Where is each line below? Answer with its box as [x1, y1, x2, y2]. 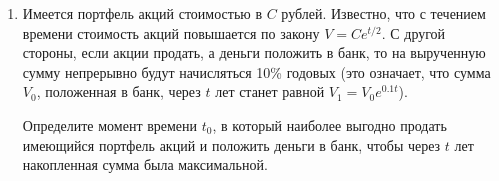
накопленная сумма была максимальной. [22, 154, 268, 175]
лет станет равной [215, 81, 325, 102]
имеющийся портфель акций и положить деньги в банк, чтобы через [22, 134, 441, 155]
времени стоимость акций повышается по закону [22, 22, 320, 43]
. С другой [381, 22, 446, 43]
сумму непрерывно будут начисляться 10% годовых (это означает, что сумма [22, 61, 491, 82]
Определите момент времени [22, 114, 198, 135]
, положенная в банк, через [36, 81, 201, 102]
